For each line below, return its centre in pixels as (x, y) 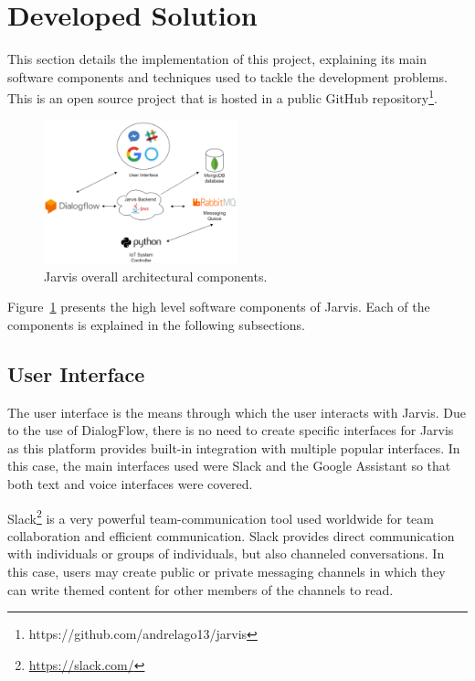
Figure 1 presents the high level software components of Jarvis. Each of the (219, 307)
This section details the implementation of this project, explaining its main (217, 59)
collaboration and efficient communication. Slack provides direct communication (231, 535)
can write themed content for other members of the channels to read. (201, 589)
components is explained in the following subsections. (156, 324)
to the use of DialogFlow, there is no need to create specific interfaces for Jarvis (231, 430)
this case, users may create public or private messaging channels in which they (227, 572)
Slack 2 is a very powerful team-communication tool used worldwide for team (221, 516)
